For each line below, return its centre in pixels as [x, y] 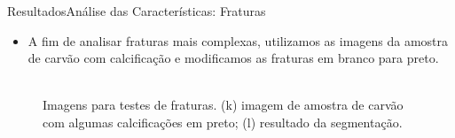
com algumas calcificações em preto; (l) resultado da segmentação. [223, 122]
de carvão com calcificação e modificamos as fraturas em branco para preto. [233, 58]
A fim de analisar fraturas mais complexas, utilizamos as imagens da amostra [238, 40]
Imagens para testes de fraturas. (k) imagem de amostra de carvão [223, 105]
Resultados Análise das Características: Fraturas [137, 11]
